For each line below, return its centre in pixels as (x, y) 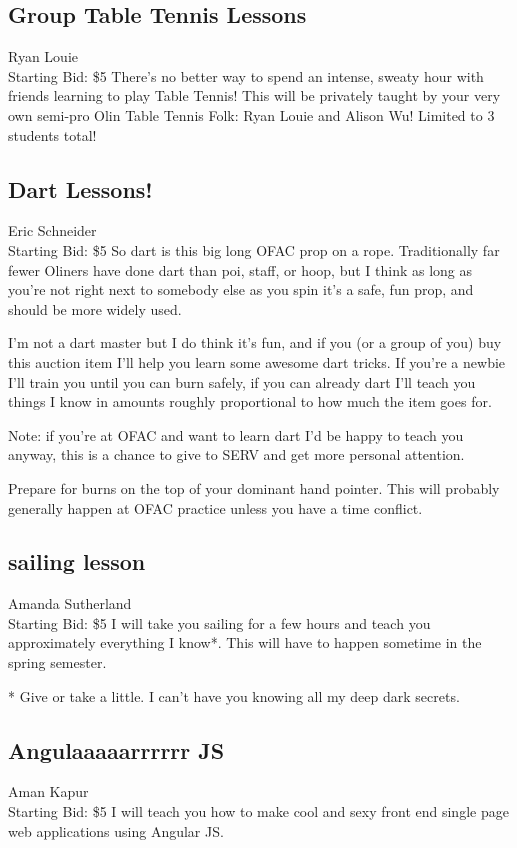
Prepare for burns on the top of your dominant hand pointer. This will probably (254, 487)
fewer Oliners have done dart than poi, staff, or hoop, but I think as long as (240, 269)
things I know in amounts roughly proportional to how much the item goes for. (250, 401)
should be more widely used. (95, 308)
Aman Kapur (48, 791)
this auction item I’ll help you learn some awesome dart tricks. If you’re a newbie (257, 361)
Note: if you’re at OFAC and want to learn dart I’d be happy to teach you (236, 434)
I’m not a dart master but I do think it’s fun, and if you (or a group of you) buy (255, 342)
